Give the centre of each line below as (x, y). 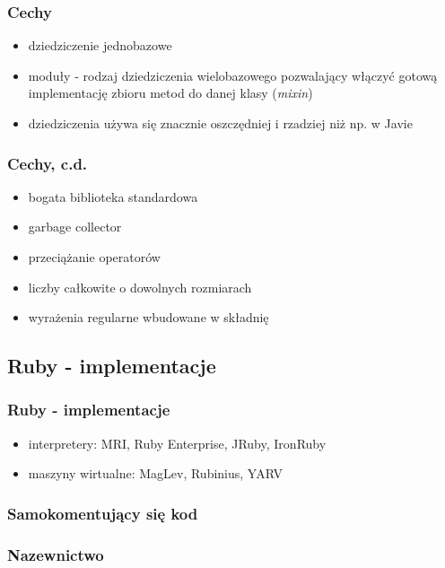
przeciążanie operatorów (94, 257)
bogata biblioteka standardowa (113, 196)
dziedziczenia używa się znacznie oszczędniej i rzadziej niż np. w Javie (220, 123)
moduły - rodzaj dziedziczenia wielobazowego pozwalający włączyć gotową (233, 75)
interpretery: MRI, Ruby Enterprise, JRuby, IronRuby (177, 443)
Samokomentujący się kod (103, 513)
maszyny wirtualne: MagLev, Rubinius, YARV (155, 473)
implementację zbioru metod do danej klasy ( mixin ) (170, 93)
